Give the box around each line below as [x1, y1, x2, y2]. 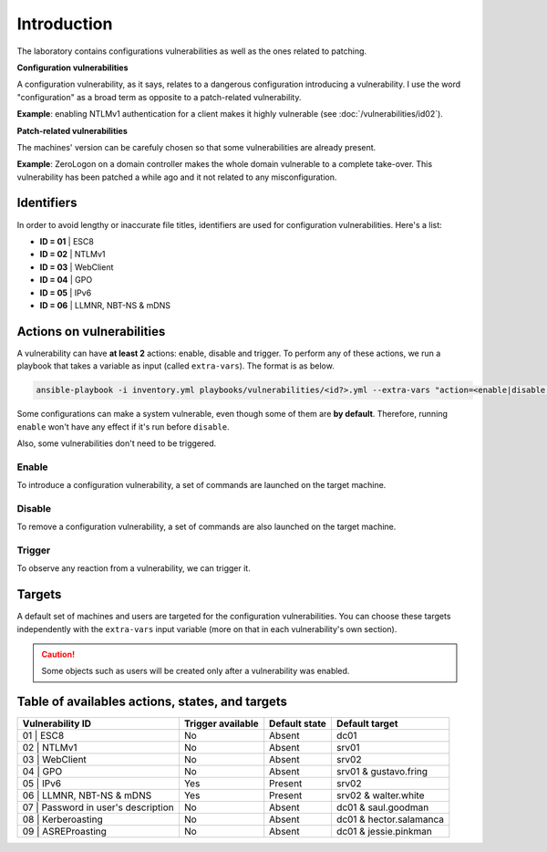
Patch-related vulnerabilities [16, 125, 128, 136]
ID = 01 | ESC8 [39, 235, 95, 246]
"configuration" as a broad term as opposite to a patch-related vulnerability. [16, 91, 302, 102]
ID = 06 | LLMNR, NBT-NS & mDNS [39, 299, 170, 310]
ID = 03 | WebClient [39, 261, 114, 273]
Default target [335, 717, 398, 730]
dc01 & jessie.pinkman [335, 826, 432, 838]
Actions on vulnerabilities [16, 324, 166, 339]
